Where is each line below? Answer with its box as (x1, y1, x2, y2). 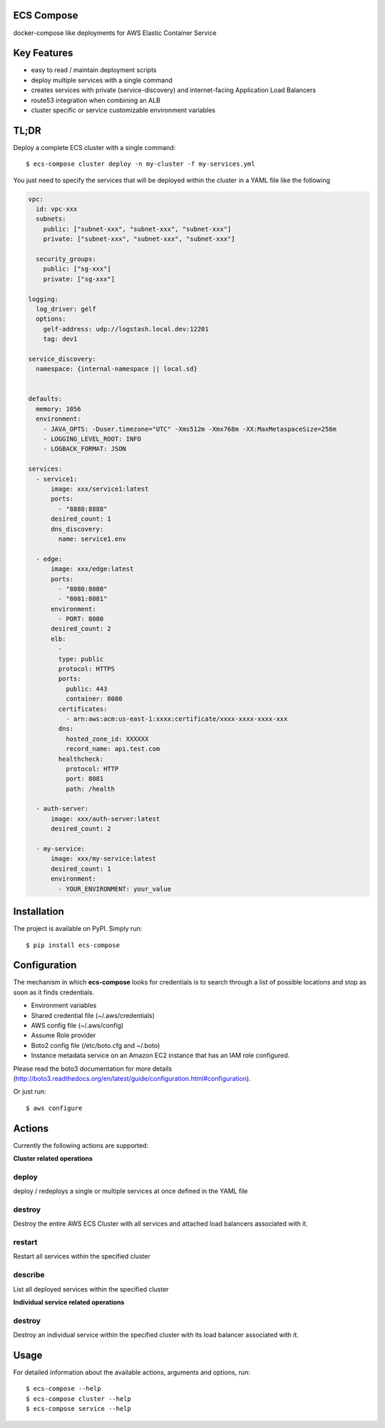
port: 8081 (65, 775, 104, 783)
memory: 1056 (36, 404, 81, 413)
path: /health (65, 784, 115, 793)
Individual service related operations (13, 1297, 125, 1307)
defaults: (28, 395, 63, 403)
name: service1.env (58, 534, 126, 543)
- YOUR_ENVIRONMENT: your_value (58, 884, 171, 893)
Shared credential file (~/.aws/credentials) (31, 1011, 155, 1019)
